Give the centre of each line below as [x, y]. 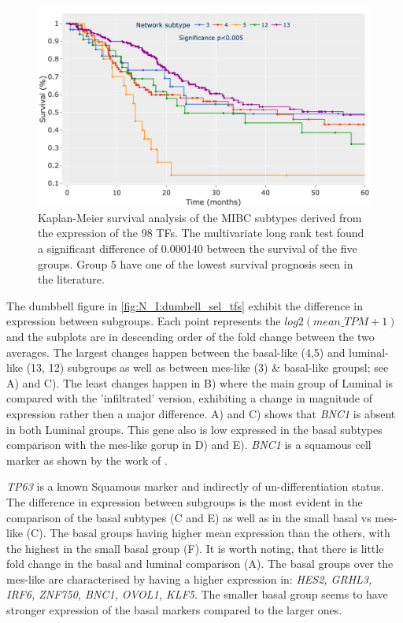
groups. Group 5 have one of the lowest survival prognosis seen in [196, 263]
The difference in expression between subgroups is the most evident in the [185, 501]
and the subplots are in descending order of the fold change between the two [190, 336]
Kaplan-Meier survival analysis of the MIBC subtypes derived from [200, 217]
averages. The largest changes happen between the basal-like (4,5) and [176, 352]
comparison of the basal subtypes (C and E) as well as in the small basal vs [189, 517]
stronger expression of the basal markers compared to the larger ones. [174, 610]
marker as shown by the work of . [87, 460]
